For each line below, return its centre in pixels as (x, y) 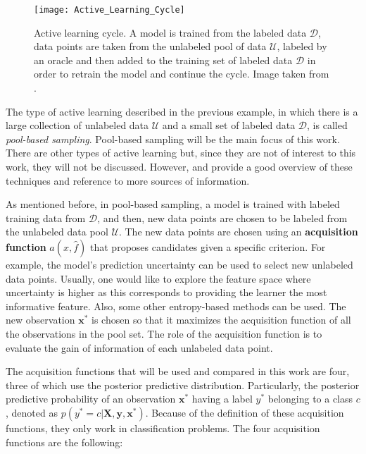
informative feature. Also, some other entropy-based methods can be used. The (176, 306)
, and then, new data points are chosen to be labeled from (222, 217)
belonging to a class (310, 399)
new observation (40, 320)
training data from (46, 217)
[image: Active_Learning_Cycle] (109, 10)
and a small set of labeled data (229, 125)
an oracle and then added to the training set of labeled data (163, 60)
